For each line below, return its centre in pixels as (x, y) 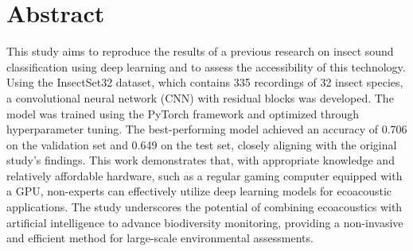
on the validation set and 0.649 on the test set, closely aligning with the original (202, 144)
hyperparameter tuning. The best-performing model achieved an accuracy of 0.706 (207, 129)
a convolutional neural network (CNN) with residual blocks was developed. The (200, 97)
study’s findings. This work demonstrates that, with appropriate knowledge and (201, 160)
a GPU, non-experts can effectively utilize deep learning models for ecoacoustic (199, 191)
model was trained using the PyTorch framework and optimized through (183, 113)
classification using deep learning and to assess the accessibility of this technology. (206, 66)
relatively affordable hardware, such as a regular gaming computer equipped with (205, 175)
